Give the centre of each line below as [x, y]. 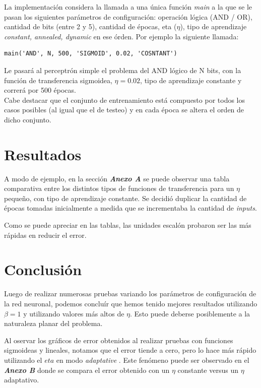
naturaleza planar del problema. [53, 323]
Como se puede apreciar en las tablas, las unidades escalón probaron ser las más [128, 225]
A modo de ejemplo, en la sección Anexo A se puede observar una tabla [117, 178]
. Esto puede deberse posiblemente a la [190, 313]
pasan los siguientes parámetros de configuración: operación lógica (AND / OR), [128, 16]
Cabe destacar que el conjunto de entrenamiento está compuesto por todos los [125, 100]
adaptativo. [22, 380]
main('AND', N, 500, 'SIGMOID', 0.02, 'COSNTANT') [91, 54]
